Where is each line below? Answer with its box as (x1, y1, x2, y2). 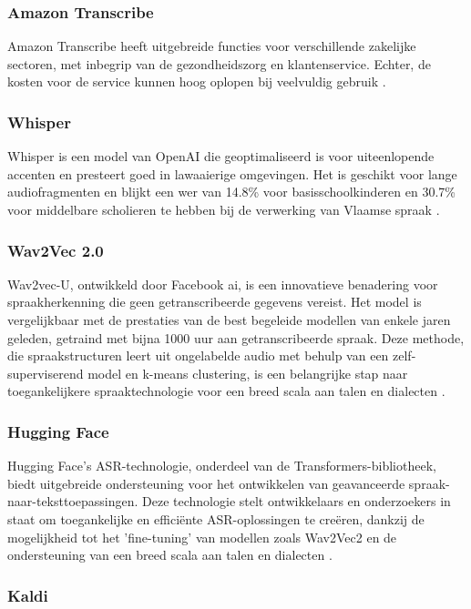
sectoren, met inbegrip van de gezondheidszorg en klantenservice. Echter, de (7, 54, 431, 73)
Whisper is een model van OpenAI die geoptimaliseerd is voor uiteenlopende (7, 147, 435, 166)
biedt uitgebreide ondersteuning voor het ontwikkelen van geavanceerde (7, 473, 405, 492)
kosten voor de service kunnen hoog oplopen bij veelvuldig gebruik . (7, 72, 386, 91)
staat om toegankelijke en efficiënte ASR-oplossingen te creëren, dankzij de (7, 509, 425, 528)
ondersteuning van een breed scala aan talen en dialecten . (7, 545, 333, 564)
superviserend (7, 363, 84, 382)
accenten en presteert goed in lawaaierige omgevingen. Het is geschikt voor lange (7, 164, 457, 183)
